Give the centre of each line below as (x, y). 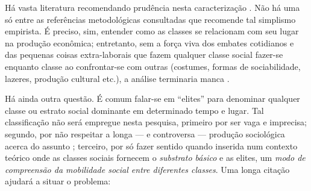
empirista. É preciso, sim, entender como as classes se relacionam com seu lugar (152, 31)
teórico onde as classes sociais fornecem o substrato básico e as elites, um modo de (155, 158)
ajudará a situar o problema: (58, 181)
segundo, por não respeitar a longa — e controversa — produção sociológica (145, 133)
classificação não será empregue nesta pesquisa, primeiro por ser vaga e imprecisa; (156, 122)
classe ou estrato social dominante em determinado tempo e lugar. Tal (134, 110)
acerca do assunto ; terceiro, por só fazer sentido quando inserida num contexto (151, 146)
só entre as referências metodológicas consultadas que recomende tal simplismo (150, 19)
